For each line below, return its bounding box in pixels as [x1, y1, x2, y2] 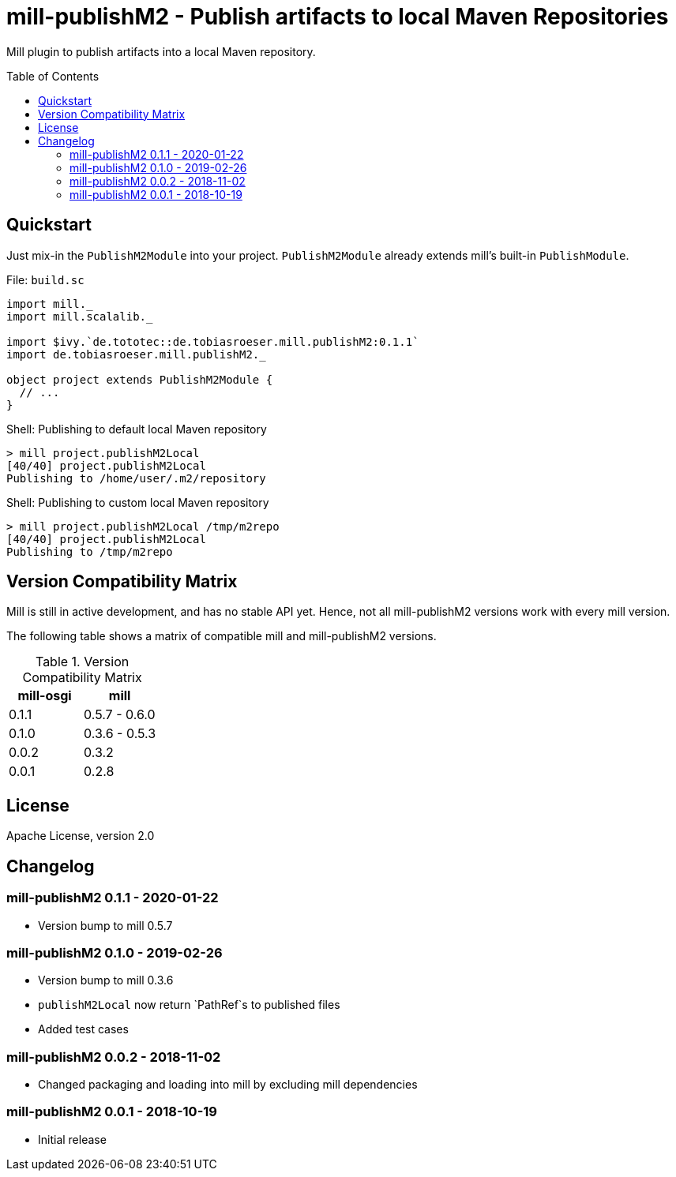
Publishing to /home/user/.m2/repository [6, 471, 266, 485]
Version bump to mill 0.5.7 [38, 918, 173, 932]
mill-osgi [17, 688, 72, 704]
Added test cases [38, 1022, 129, 1036]
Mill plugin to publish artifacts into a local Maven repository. [6, 44, 316, 58]
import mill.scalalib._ [6, 309, 153, 323]
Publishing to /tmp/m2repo [6, 545, 173, 558]
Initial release [38, 1132, 107, 1146]
